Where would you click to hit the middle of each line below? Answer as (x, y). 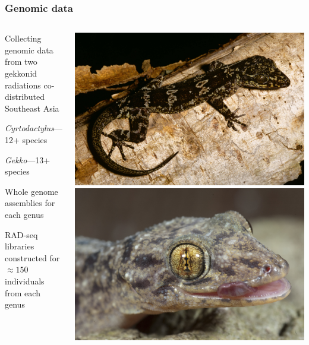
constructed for (32, 257)
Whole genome (31, 191)
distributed (25, 96)
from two (21, 61)
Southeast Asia (32, 108)
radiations (23, 85)
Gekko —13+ (28, 159)
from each (23, 292)
